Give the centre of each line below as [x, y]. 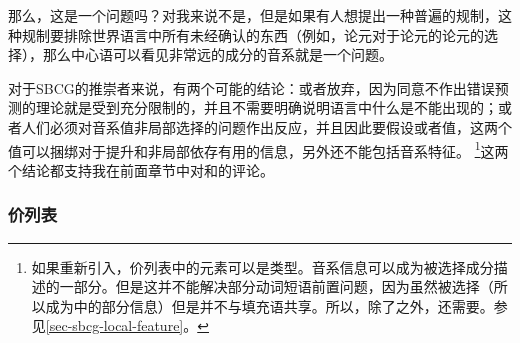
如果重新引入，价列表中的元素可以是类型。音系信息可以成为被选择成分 [262, 266]
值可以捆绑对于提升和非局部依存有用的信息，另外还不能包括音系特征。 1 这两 [258, 149]
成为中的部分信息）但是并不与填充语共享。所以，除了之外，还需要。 [269, 305]
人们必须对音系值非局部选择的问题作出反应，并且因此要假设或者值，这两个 [266, 126]
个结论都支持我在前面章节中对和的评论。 [141, 169]
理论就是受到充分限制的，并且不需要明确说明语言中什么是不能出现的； [266, 107]
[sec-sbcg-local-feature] [114, 325]
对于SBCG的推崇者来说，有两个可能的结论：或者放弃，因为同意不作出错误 [251, 87]
